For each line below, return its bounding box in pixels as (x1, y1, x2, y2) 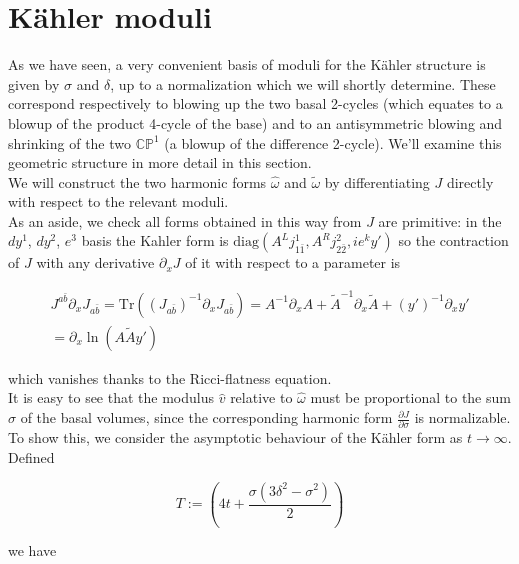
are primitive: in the (378, 210, 502, 231)
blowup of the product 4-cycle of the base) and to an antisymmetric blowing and (8, 112, 503, 133)
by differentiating (324, 171, 430, 192)
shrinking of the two (8, 132, 132, 153)
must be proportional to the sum (310, 387, 511, 408)
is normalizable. (414, 407, 511, 428)
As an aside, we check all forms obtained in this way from (8, 210, 362, 231)
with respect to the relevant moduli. (8, 191, 229, 212)
